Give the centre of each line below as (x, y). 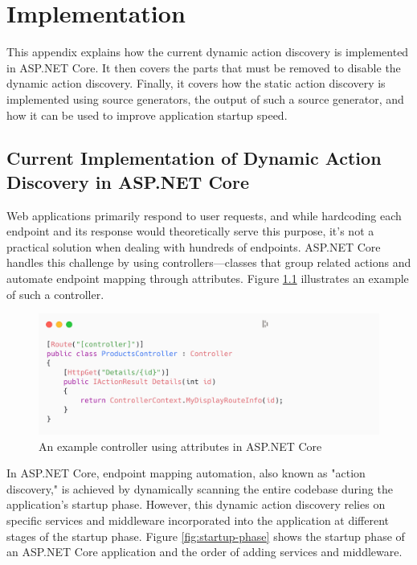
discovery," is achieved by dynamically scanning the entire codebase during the (200, 488)
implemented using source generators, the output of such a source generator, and (205, 98)
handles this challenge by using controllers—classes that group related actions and (209, 262)
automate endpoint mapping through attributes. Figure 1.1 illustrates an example (208, 278)
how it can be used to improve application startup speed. (147, 115)
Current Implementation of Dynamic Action (194, 158)
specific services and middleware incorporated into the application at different (198, 520)
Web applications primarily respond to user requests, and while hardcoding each (204, 215)
